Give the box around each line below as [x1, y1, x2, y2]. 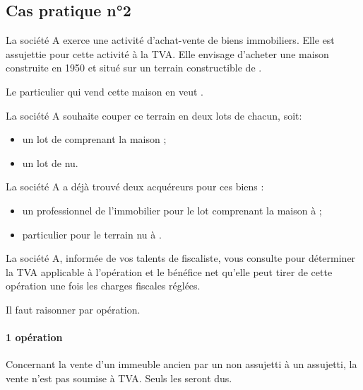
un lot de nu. [22, 155, 78, 170]
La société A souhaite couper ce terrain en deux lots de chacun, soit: [6, 108, 302, 122]
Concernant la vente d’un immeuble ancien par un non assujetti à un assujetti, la [6, 357, 357, 372]
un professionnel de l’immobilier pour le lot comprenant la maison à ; [22, 202, 322, 217]
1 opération [6, 330, 63, 345]
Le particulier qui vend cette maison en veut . [6, 84, 203, 98]
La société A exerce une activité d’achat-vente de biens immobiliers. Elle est [6, 33, 335, 47]
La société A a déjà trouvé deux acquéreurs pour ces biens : [6, 179, 264, 194]
